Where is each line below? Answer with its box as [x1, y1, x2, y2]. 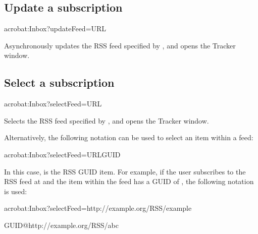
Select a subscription [4, 75, 115, 90]
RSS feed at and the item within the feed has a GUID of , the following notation [4, 176, 254, 187]
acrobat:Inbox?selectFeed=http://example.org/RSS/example [4, 203, 192, 213]
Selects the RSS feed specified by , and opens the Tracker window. [4, 115, 209, 126]
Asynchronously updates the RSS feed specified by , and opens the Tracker [4, 40, 236, 50]
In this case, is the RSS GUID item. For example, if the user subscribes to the [4, 166, 246, 177]
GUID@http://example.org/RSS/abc [4, 219, 119, 230]
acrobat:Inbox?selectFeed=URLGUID [4, 149, 121, 159]
